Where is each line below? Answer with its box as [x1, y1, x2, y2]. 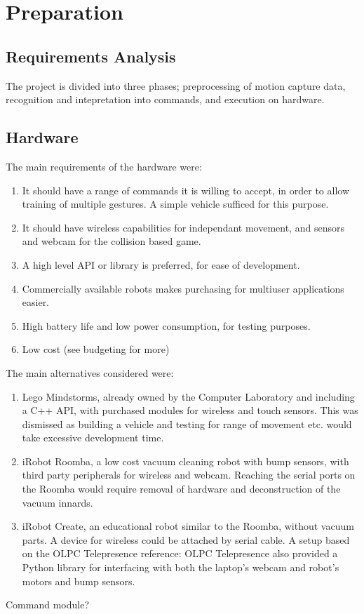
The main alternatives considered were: [6, 365, 174, 380]
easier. [22, 295, 50, 309]
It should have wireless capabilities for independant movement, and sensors [22, 220, 344, 234]
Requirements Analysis [6, 45, 176, 67]
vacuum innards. [22, 495, 93, 509]
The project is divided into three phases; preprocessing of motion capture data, [6, 78, 346, 93]
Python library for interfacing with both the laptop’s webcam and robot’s [22, 560, 339, 575]
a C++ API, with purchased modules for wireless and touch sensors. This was [22, 403, 358, 418]
